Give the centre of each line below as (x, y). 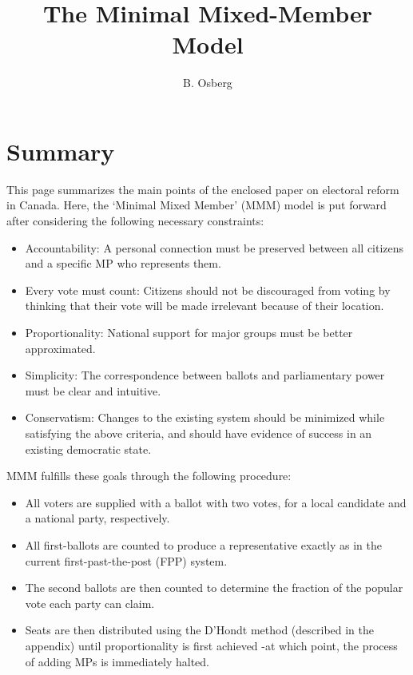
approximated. (60, 348)
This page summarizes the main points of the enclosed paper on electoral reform (203, 189)
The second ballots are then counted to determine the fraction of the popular (214, 588)
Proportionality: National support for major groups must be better (189, 332)
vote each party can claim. (90, 603)
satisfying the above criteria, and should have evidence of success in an (199, 433)
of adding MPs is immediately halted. (117, 661)
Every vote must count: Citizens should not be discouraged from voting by (208, 290)
